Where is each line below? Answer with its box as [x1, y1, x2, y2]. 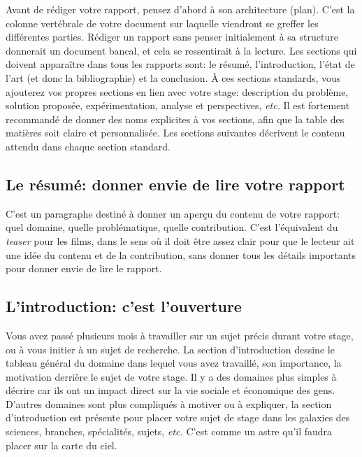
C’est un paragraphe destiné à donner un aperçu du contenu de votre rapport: [6, 206, 340, 220]
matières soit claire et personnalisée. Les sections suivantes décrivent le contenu [6, 125, 345, 140]
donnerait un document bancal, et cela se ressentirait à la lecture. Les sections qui [6, 43, 357, 57]
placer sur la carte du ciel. [6, 437, 117, 452]
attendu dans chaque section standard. [6, 139, 171, 153]
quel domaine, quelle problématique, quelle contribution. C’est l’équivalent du [6, 220, 338, 234]
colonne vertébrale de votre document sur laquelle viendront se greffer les [6, 15, 319, 30]
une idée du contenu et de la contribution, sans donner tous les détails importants [6, 247, 356, 262]
